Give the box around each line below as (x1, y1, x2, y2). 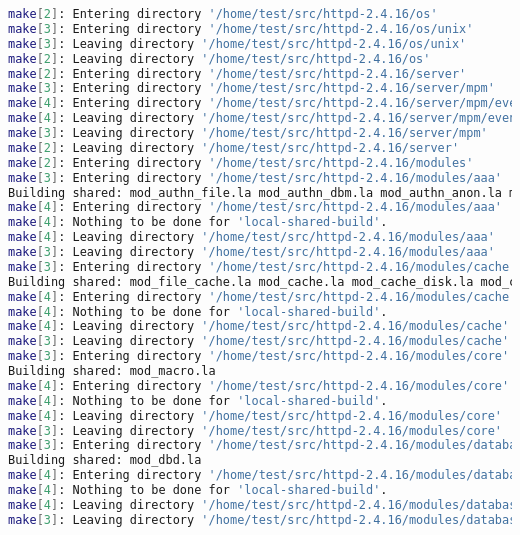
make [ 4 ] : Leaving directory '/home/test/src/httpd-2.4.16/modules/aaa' (8, 230, 495, 245)
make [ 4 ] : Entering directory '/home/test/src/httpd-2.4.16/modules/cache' (8, 289, 517, 304)
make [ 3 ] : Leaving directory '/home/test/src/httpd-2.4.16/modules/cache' (8, 334, 510, 349)
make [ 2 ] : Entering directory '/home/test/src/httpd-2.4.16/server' (8, 66, 467, 81)
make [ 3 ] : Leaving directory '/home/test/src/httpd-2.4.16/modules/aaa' (8, 245, 495, 259)
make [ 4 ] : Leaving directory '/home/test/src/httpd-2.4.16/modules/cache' (8, 319, 510, 334)
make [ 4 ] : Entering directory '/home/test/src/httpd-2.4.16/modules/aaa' (8, 200, 503, 215)
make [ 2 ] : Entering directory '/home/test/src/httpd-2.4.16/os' (8, 7, 438, 21)
